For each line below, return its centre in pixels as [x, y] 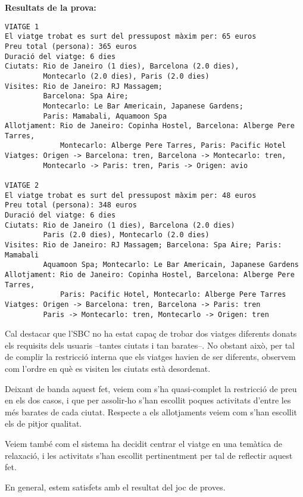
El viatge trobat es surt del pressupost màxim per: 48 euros [131, 195]
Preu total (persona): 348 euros [71, 205]
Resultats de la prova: [51, 7]
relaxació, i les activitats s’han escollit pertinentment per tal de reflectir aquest [149, 455]
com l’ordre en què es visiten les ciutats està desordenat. [108, 369]
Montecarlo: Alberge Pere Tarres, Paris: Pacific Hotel [173, 146]
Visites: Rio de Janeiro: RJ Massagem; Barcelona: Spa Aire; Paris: [143, 245]
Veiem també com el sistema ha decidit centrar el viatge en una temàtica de [144, 444]
